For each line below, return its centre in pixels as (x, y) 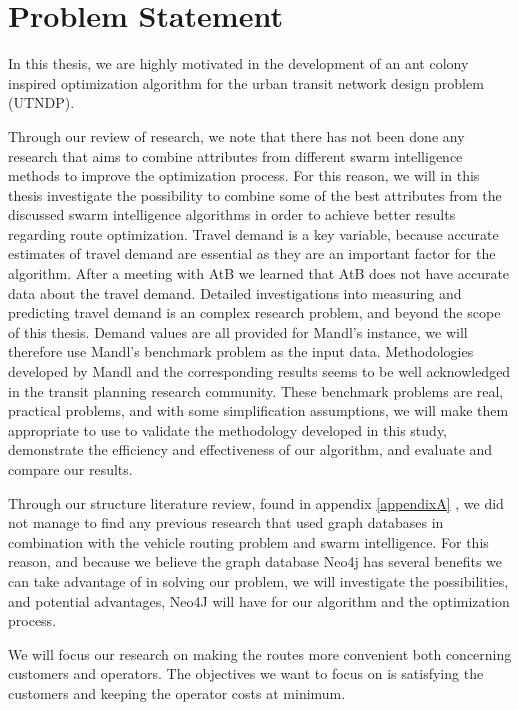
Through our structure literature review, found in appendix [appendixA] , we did (256, 502)
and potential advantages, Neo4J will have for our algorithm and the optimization (259, 600)
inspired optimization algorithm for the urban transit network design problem (246, 82)
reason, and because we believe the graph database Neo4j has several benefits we (255, 561)
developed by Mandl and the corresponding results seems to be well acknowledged (259, 371)
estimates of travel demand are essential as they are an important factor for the (252, 253)
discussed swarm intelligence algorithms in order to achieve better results (232, 214)
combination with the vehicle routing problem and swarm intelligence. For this (248, 541)
